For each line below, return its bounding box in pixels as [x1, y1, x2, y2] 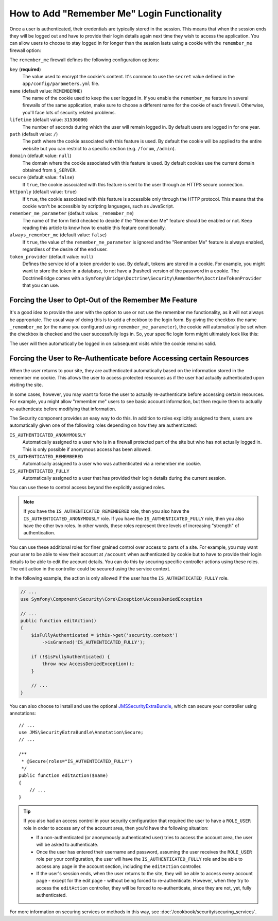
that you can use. [22, 282, 59, 288]
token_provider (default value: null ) [9, 253, 94, 259]
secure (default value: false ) [9, 174, 75, 180]
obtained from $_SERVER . [22, 167, 77, 173]
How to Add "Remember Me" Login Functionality [9, 8, 222, 19]
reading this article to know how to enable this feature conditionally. [22, 224, 166, 231]
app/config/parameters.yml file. [22, 80, 100, 87]
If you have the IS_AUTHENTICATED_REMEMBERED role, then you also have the [23, 508, 190, 514]
